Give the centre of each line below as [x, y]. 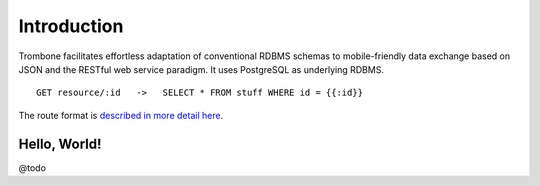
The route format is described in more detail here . [121, 115]
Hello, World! [60, 143]
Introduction [71, 26]
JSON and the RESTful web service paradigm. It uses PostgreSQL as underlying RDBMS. [201, 69]
